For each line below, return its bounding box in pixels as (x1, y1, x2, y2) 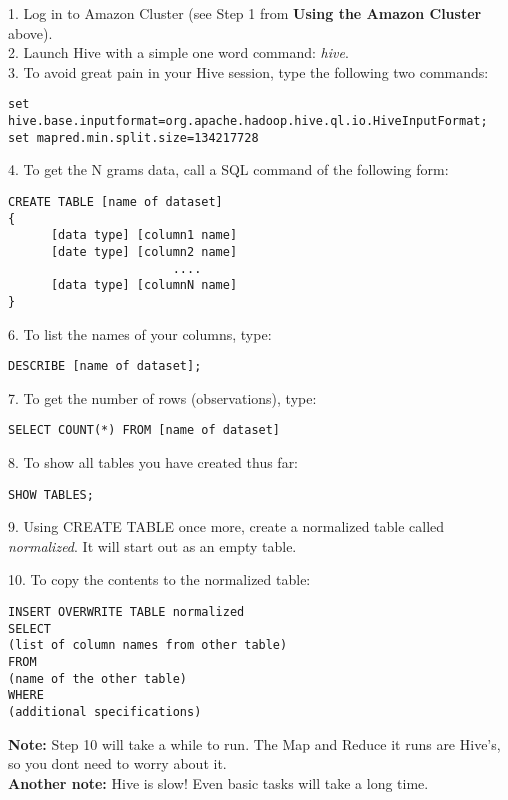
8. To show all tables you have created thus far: (8, 452, 299, 473)
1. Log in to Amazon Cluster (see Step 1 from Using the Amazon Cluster (8, 3, 482, 23)
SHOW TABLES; (8, 487, 94, 502)
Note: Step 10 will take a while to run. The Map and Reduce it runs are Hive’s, (8, 733, 501, 754)
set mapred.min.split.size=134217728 (8, 130, 259, 145)
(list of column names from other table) (8, 638, 288, 653)
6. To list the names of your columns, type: (8, 323, 272, 344)
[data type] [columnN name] (50, 278, 238, 293)
